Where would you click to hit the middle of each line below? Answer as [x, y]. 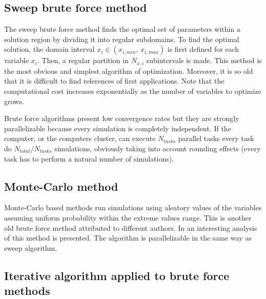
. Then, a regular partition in [83, 60]
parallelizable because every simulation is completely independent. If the [118, 128]
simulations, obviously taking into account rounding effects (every [158, 148]
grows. [14, 101]
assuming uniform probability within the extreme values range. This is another [128, 217]
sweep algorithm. [31, 247]
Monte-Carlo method [61, 186]
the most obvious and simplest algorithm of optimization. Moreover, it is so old [129, 71]
